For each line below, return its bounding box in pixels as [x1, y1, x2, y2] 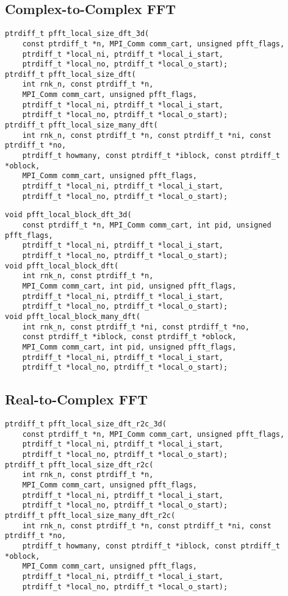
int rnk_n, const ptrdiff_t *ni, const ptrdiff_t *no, [22, 322, 250, 331]
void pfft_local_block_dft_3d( [5, 210, 132, 220]
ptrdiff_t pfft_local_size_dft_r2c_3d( [5, 420, 167, 429]
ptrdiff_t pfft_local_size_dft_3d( [5, 29, 149, 38]
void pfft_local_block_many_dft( [5, 312, 140, 321]
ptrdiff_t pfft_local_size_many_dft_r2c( [5, 511, 176, 520]
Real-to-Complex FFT [5, 390, 148, 409]
